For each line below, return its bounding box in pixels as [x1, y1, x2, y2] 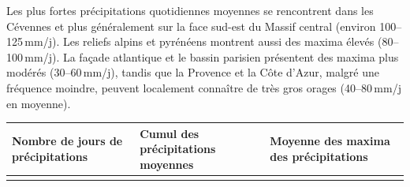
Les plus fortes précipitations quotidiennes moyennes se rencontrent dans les [6, 2, 374, 18]
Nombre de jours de [12, 133, 123, 149]
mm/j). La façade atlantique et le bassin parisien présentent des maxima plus [24, 48, 399, 65]
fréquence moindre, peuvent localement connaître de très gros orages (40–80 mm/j [6, 79, 401, 95]
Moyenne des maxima [270, 133, 390, 149]
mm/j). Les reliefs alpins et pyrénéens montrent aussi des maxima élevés [24, 33, 375, 50]
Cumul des [140, 125, 199, 141]
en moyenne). [6, 95, 71, 111]
